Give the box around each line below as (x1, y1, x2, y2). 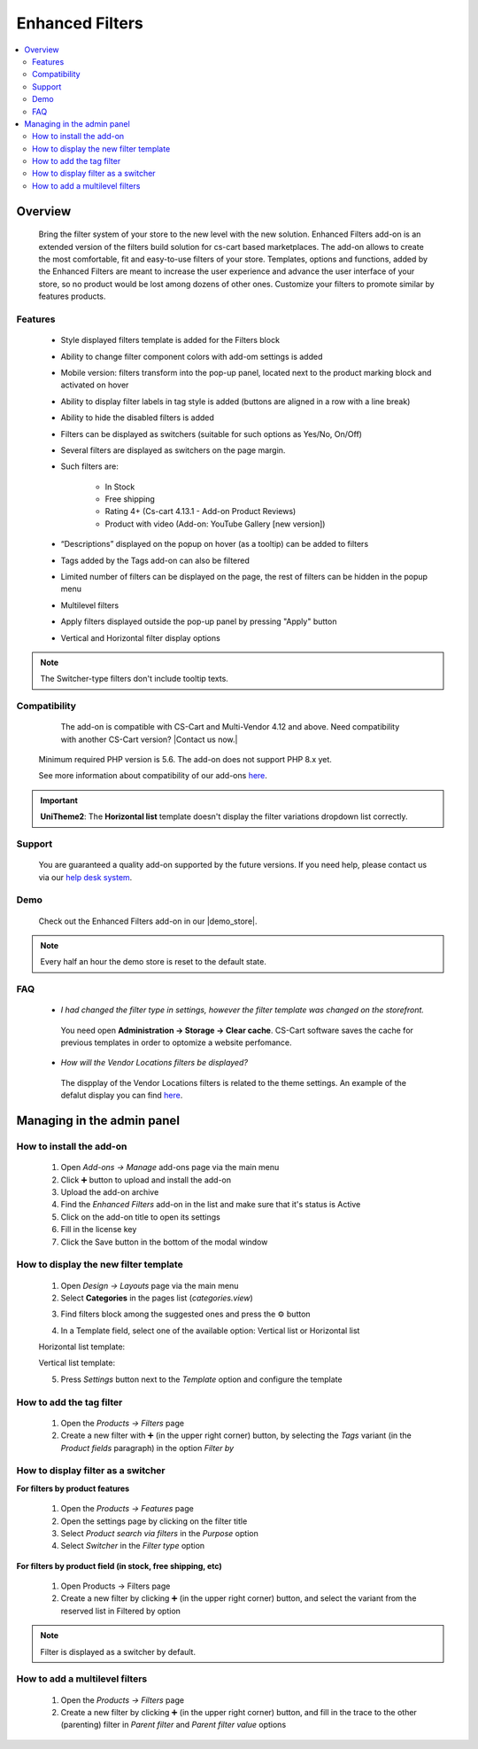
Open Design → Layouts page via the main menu (60, 1280, 239, 1291)
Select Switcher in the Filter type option (60, 1541, 205, 1551)
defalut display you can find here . (60, 1090, 183, 1101)
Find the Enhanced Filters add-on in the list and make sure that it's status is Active (60, 1199, 361, 1210)
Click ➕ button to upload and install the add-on (60, 1175, 232, 1185)
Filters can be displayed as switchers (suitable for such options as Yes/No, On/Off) (60, 428, 363, 439)
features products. (38, 291, 106, 301)
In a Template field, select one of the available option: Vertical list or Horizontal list (60, 1325, 360, 1336)
